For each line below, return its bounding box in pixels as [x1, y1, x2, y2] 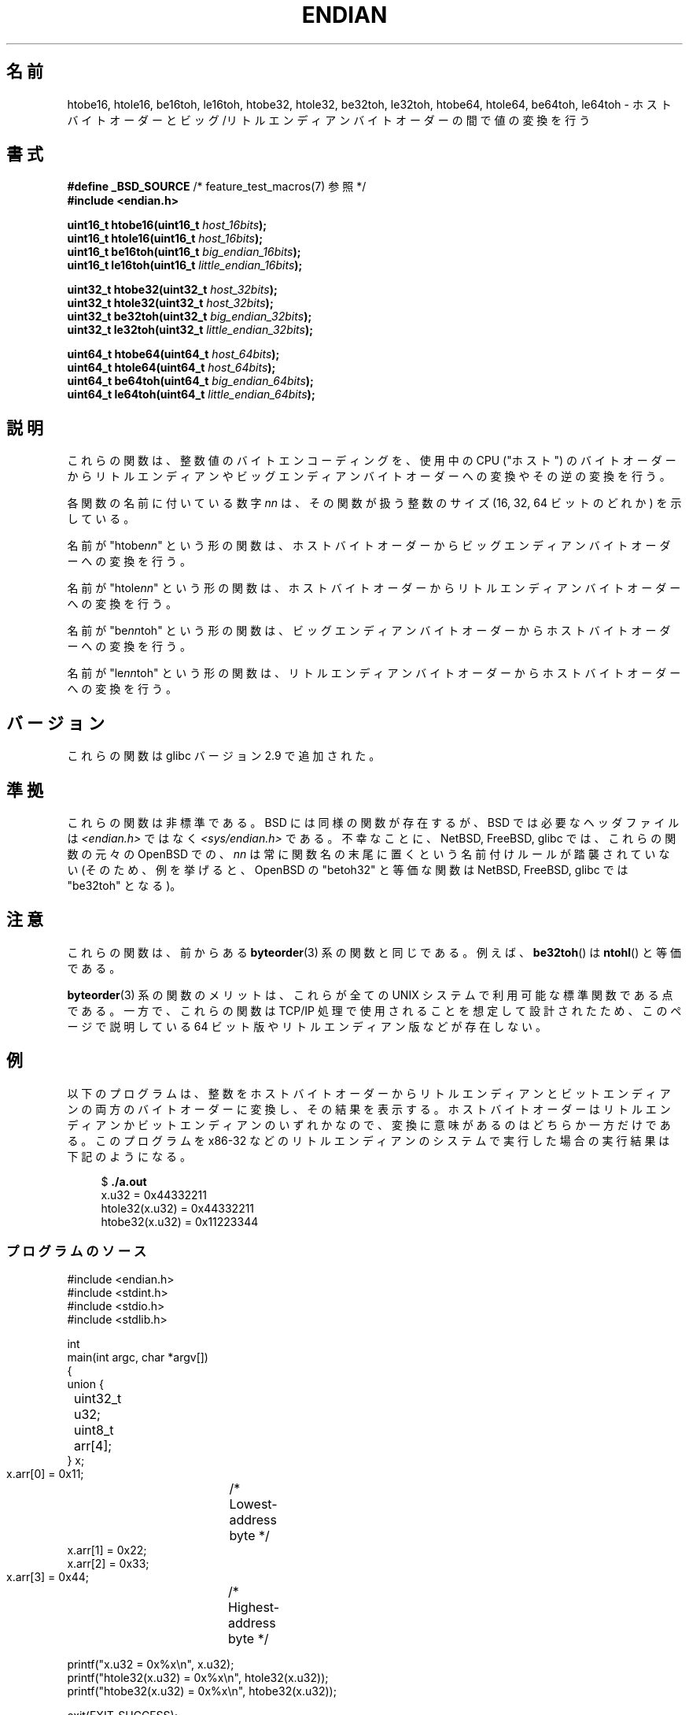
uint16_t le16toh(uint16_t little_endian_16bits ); [67, 258, 303, 272]
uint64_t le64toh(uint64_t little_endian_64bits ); [67, 387, 315, 402]
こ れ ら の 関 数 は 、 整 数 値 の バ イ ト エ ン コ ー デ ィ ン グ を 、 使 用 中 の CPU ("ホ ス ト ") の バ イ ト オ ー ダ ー [67, 454, 676, 468]
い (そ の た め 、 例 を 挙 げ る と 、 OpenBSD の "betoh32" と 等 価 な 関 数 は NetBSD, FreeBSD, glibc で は [67, 862, 628, 876]
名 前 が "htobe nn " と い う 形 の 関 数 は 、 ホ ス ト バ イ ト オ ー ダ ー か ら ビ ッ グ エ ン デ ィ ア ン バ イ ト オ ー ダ [67, 539, 671, 553]
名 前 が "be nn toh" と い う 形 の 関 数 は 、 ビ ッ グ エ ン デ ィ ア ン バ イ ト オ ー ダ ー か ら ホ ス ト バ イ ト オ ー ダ [67, 624, 671, 638]
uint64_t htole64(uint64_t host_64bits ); [67, 361, 276, 375]
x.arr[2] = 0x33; [67, 1557, 149, 1571]
